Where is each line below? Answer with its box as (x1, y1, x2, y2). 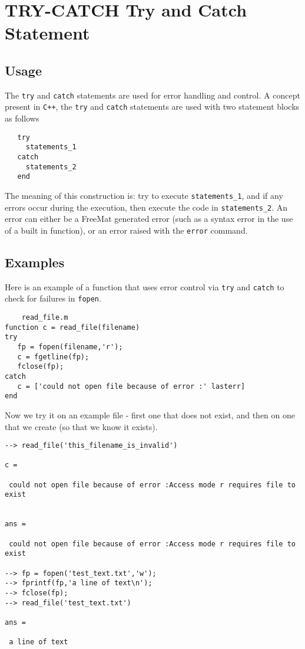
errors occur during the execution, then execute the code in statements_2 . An (5, 201, 288, 213)
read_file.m (21, 313, 68, 322)
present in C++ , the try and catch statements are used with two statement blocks (5, 100, 300, 113)
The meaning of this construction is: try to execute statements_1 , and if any (5, 189, 283, 201)
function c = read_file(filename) (5, 323, 140, 332)
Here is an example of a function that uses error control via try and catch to (5, 280, 284, 293)
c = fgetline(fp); (17, 352, 89, 361)
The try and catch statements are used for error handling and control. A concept (5, 88, 300, 101)
